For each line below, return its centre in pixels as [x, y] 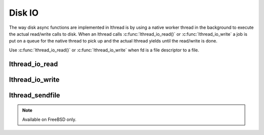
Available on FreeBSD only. [49, 119]
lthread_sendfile [35, 95]
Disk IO [24, 13]
